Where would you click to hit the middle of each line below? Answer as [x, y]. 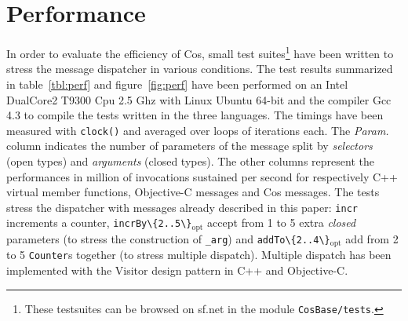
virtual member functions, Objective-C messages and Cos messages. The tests [193, 192]
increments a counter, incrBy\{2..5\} [99, 223]
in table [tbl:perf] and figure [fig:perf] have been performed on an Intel [177, 84]
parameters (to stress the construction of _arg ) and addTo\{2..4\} [168, 238]
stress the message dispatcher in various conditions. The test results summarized [200, 69]
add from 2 [372, 238]
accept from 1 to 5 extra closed [282, 223]
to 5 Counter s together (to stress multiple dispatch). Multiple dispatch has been [199, 255]
